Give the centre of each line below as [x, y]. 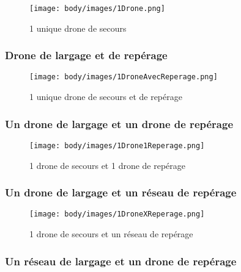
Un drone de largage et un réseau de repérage [121, 192]
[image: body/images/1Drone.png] [97, 9]
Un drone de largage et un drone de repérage [119, 123]
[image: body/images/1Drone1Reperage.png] [117, 145]
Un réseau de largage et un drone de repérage [121, 261]
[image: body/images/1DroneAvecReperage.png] [124, 77]
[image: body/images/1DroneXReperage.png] [117, 214]
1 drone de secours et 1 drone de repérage [108, 165]
